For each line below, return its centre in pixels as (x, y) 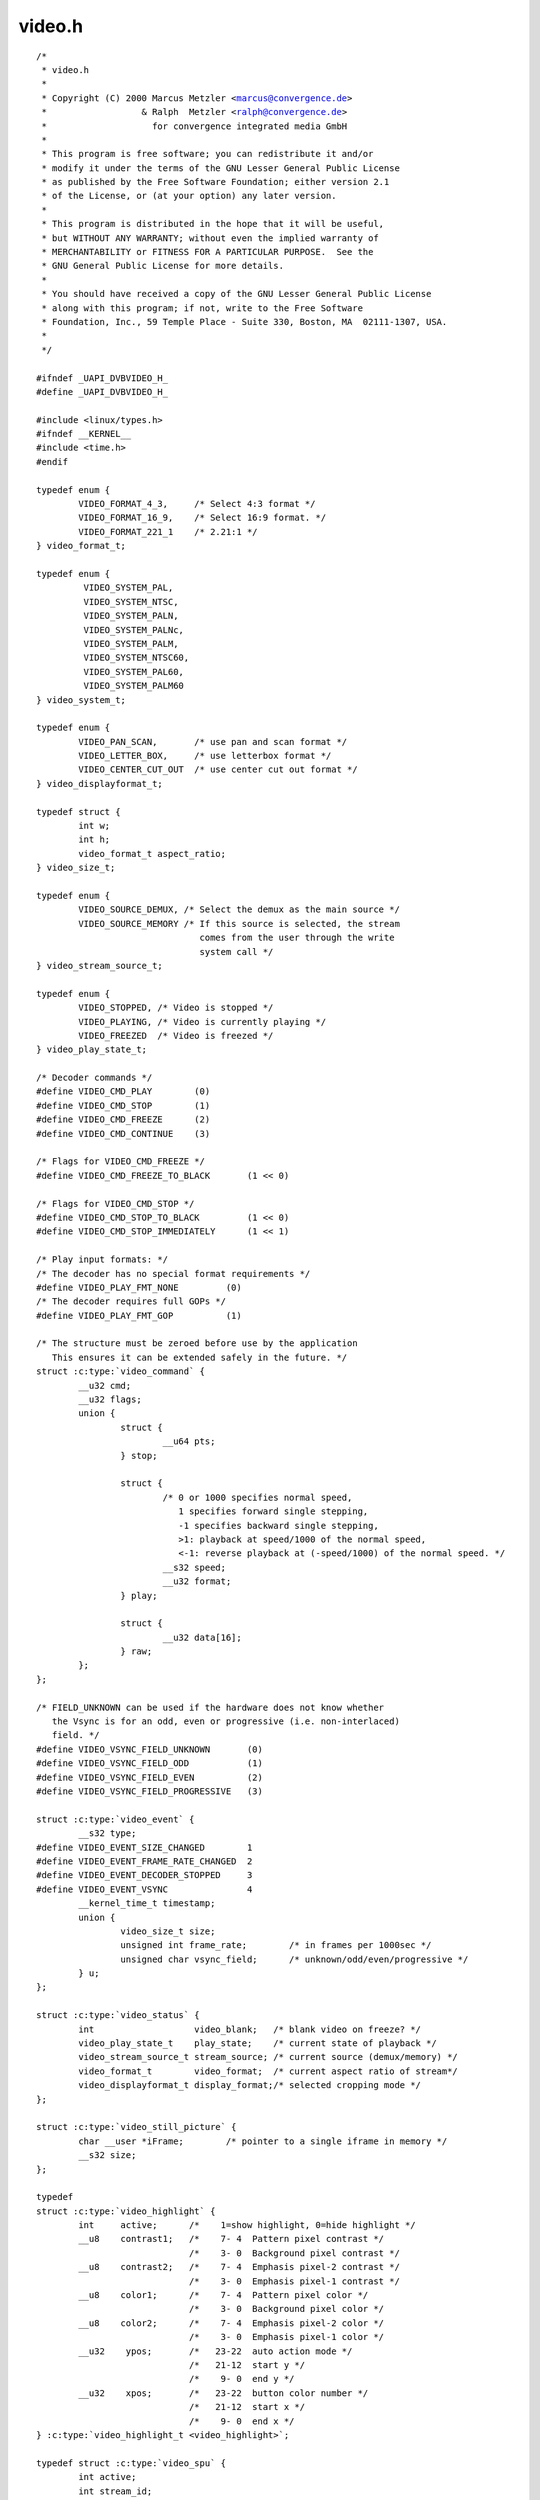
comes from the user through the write (297, 938)
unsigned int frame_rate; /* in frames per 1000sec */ (276, 1945)
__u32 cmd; (105, 1385)
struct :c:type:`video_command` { (120, 1371)
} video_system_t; (81, 699)
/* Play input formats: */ (102, 1259)
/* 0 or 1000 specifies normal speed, (257, 1497)
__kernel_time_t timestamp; (147, 1903)
